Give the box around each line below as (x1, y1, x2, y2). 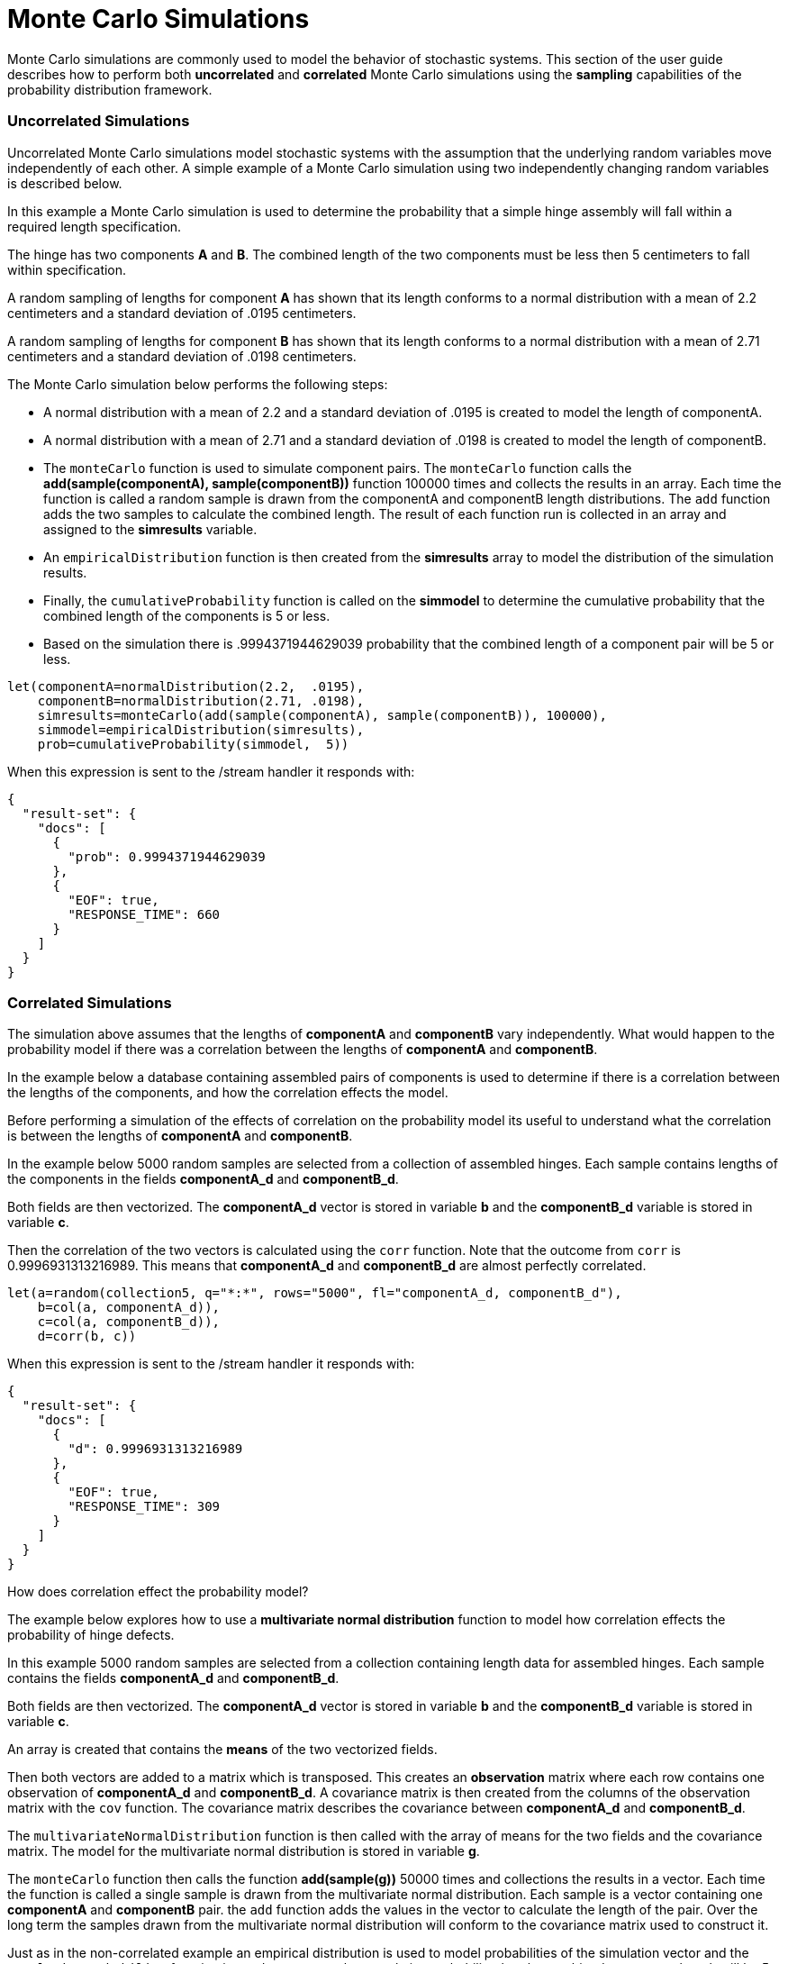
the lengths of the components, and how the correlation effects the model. (7, 1085, 448, 1101)
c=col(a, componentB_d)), (37, 1314, 221, 1330)
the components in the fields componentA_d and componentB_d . (7, 1171, 399, 1187)
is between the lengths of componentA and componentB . (7, 1128, 353, 1144)
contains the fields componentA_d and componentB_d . (7, 1670, 340, 1687)
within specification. (7, 261, 127, 277)
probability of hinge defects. (7, 1627, 175, 1643)
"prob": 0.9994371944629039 (68, 849, 266, 864)
